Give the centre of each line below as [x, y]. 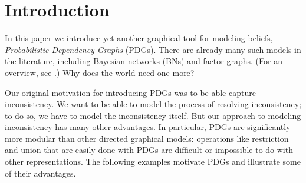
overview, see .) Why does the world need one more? [100, 72]
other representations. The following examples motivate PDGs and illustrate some [153, 162]
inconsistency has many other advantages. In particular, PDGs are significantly [148, 127]
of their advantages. [40, 173]
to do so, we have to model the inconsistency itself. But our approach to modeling [153, 115]
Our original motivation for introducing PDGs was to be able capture [130, 92]
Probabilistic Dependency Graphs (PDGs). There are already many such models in [153, 49]
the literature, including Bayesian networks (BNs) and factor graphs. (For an [144, 61]
